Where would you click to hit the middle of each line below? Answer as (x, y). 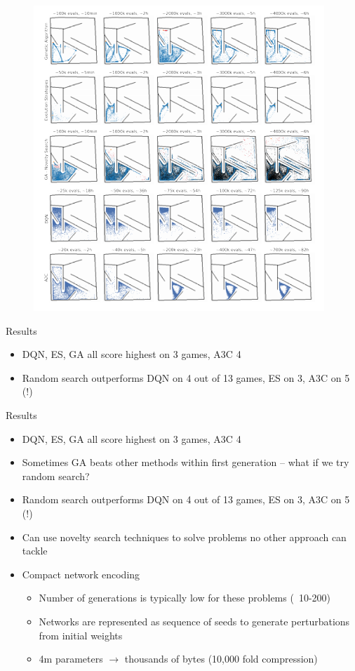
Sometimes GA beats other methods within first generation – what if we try (186, 462)
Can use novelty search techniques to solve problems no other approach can (184, 537)
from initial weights (81, 635)
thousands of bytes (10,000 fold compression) (221, 659)
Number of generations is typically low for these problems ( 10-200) (185, 598)
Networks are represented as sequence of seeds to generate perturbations (194, 621)
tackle (35, 551)
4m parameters (71, 659)
